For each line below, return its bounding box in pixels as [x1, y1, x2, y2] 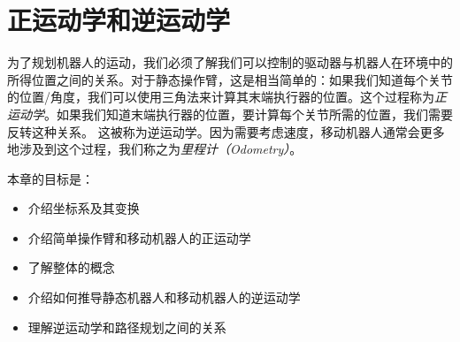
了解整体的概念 [27, 258, 115, 277]
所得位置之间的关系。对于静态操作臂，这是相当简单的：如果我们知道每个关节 [7, 70, 453, 88]
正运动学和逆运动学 [7, 2, 231, 38]
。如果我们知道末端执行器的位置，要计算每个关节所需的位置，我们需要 [44, 104, 453, 123]
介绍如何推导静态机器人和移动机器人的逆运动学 [27, 288, 301, 307]
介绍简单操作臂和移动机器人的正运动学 [27, 228, 251, 247]
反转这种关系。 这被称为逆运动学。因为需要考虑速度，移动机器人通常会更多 [7, 122, 445, 141]
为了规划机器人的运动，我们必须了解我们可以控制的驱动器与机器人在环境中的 [7, 53, 453, 72]
